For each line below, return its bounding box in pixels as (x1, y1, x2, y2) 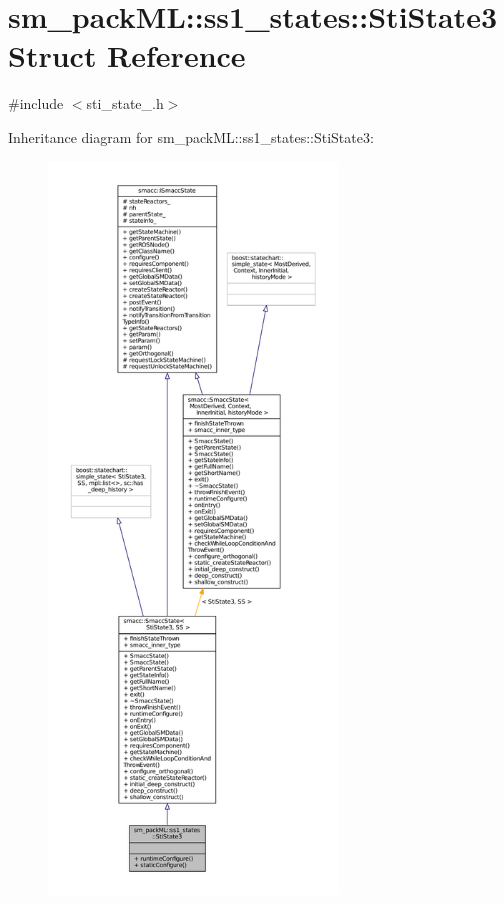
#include (8, 93, 64, 114)
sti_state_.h (86, 93, 164, 114)
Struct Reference (8, 35, 246, 76)
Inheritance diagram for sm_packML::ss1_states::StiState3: (8, 126, 374, 147)
